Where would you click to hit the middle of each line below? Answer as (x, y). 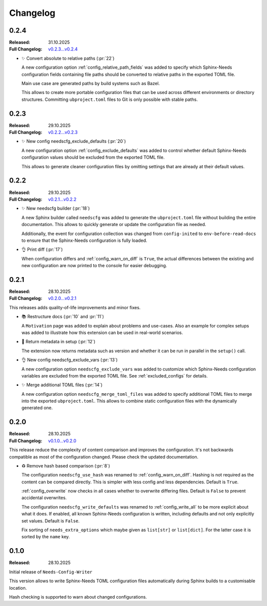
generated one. (37, 408)
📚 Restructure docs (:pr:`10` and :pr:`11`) (63, 317)
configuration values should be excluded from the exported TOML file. (93, 157)
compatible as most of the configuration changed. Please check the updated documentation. (104, 457)
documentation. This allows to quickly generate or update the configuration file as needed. (114, 225)
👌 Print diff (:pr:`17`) (42, 249)
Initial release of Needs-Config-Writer (51, 572)
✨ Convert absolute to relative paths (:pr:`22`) (68, 58)
